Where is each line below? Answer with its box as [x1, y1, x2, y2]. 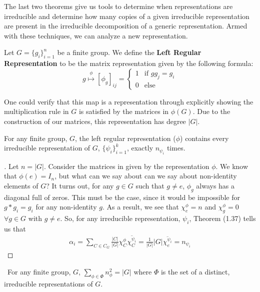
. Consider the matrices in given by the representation [43, 160, 209, 171]
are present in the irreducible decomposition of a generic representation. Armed [4, 20, 247, 31]
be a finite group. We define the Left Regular [57, 47, 201, 57]
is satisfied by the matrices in [78, 106, 169, 116]
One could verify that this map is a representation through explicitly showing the [4, 96, 253, 106]
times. [166, 142, 185, 153]
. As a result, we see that [102, 201, 179, 212]
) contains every [180, 132, 229, 143]
